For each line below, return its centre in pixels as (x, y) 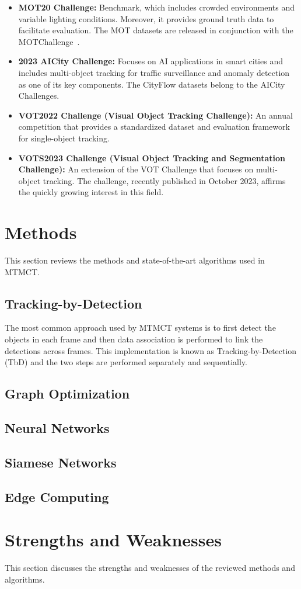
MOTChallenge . (49, 41)
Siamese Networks (61, 462)
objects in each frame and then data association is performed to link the (134, 339)
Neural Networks (57, 427)
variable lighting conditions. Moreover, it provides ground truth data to (146, 18)
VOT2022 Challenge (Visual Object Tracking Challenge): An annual (155, 115)
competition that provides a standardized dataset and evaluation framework (154, 127)
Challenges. (39, 96)
